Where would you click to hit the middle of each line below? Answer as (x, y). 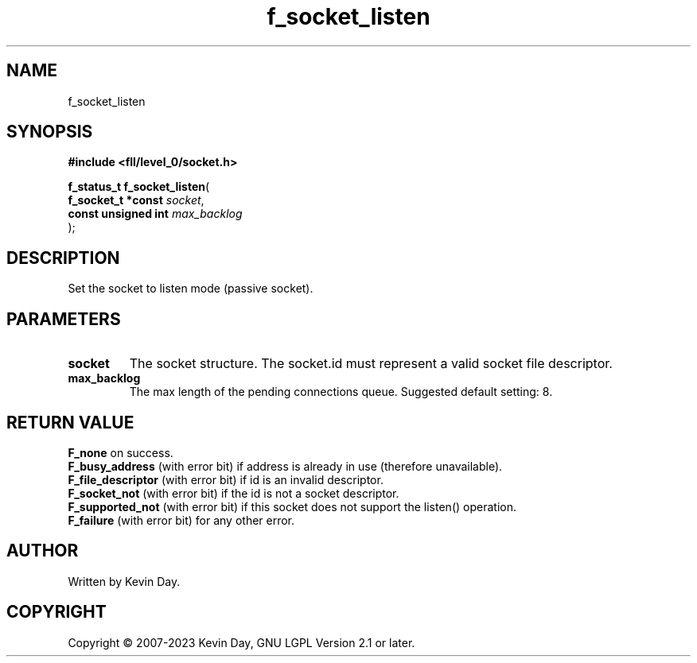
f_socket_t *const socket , (136, 200)
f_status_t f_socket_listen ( (139, 187)
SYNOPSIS (50, 132)
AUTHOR (43, 551)
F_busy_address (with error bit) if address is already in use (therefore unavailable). (285, 466)
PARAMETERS (64, 319)
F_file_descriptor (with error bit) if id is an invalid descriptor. (226, 479)
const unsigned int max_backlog (155, 214)
